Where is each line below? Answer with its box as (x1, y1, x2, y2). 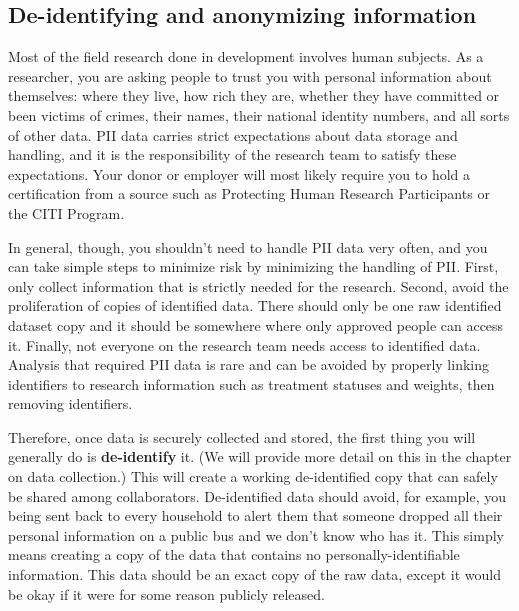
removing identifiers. (8, 393, 133, 414)
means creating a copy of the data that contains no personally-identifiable (8, 544, 460, 565)
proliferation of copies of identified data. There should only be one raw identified (8, 295, 502, 316)
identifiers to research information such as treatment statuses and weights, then (8, 373, 495, 394)
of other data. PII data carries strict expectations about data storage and (8, 124, 458, 145)
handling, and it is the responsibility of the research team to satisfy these (8, 144, 457, 165)
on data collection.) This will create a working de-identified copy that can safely (8, 466, 498, 487)
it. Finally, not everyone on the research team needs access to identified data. (8, 334, 481, 355)
